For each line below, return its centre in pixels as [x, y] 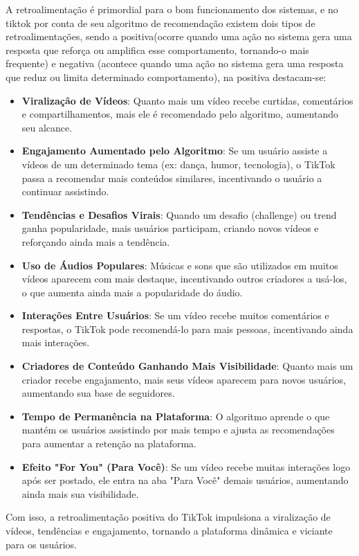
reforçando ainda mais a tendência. [96, 241]
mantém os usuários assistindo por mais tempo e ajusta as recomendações [178, 430]
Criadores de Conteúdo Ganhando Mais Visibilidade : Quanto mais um [187, 366]
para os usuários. [41, 544]
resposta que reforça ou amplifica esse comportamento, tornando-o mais [157, 50]
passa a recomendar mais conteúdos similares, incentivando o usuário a [172, 178]
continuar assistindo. [65, 191]
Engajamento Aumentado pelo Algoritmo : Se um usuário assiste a [175, 151]
